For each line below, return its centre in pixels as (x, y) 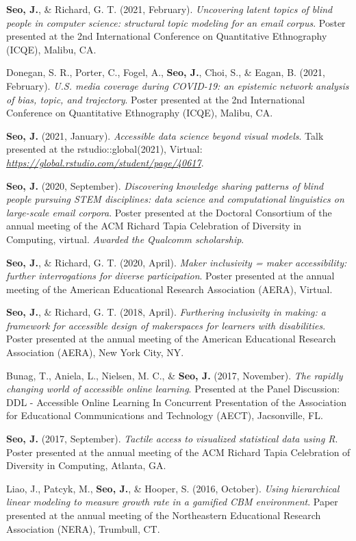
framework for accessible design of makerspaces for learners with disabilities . (166, 325)
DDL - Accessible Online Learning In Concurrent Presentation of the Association (176, 402)
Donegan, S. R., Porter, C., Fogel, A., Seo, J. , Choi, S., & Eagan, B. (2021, (166, 72)
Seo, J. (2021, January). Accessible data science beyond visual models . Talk (165, 135)
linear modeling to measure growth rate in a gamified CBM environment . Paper (172, 502)
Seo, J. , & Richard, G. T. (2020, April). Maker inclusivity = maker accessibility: (177, 262)
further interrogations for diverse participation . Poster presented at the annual (170, 276)
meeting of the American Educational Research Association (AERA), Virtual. (169, 289)
